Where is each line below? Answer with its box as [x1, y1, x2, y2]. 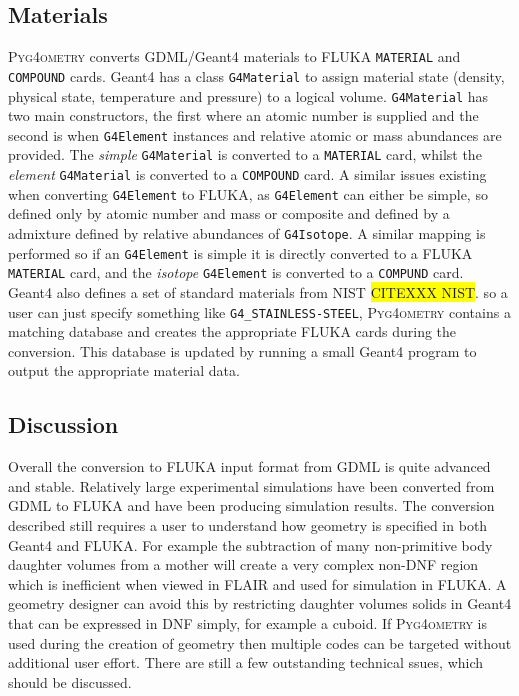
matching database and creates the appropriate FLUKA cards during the [8, 321, 457, 342]
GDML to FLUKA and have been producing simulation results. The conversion [8, 495, 495, 516]
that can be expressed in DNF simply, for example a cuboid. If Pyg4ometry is [8, 612, 488, 633]
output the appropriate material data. [8, 360, 240, 381]
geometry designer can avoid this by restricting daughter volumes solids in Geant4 [8, 593, 512, 614]
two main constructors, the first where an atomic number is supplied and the [8, 105, 479, 126]
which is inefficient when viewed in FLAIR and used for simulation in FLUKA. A [8, 573, 507, 594]
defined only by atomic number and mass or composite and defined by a [8, 203, 450, 224]
